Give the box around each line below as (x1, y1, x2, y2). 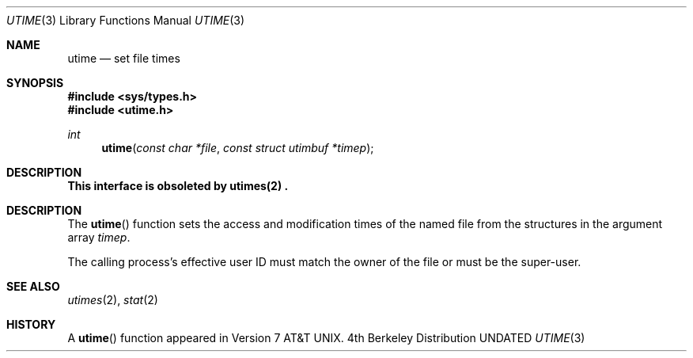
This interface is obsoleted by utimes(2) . (67, 179, 289, 192)
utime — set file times (67, 51, 180, 65)
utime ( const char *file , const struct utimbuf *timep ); (101, 141, 374, 154)
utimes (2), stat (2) (67, 293, 158, 307)
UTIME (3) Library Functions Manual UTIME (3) (6, 13, 245, 27)
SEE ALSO (6, 280, 60, 293)
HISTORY (6, 318, 56, 331)
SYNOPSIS (6, 76, 64, 89)
